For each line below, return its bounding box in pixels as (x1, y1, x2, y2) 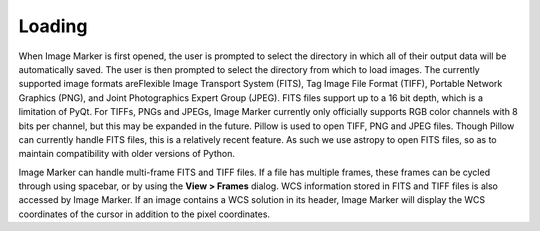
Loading (18, 15, 88, 37)
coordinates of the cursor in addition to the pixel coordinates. (18, 208, 270, 220)
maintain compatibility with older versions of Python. (18, 148, 235, 160)
